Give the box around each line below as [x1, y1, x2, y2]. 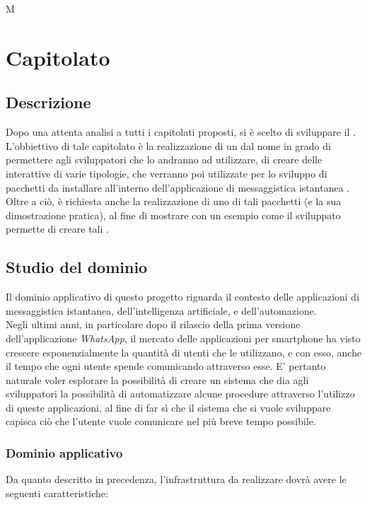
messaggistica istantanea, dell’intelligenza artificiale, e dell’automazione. [6, 303, 317, 318]
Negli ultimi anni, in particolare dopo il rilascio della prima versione [6, 317, 301, 332]
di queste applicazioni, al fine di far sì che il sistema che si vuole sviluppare [6, 400, 331, 414]
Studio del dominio [6, 256, 148, 278]
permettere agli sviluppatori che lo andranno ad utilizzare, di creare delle [6, 152, 322, 167]
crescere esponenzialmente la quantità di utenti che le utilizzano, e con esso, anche [6, 344, 362, 359]
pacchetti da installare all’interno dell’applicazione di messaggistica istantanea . [6, 180, 350, 195]
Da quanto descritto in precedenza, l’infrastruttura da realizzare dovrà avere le [6, 472, 346, 487]
